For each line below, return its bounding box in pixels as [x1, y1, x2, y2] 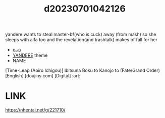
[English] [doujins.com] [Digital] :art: [5, 73, 81, 79]
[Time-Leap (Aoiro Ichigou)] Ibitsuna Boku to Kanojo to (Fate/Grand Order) [5, 67, 160, 73]
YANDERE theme [12, 52, 48, 58]
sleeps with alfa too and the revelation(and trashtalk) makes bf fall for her [5, 37, 158, 43]
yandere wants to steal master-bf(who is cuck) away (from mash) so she [5, 31, 156, 38]
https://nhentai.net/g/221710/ [5, 107, 66, 113]
